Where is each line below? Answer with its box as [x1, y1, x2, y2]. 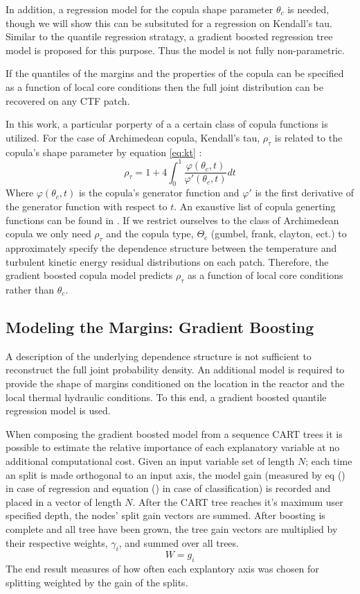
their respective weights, [6, 535, 108, 550]
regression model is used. [6, 403, 111, 418]
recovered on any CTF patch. [6, 93, 130, 108]
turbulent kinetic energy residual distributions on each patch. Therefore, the [6, 254, 329, 269]
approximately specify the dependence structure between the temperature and [6, 241, 337, 255]
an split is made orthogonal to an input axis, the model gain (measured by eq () [6, 467, 345, 482]
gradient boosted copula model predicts [6, 268, 173, 282]
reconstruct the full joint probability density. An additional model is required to [6, 362, 345, 377]
